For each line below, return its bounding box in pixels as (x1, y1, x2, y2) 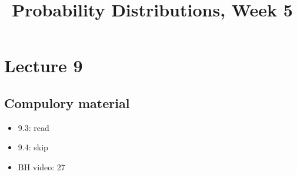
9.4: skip (18, 141, 48, 153)
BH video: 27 (18, 160, 65, 173)
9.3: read (18, 121, 49, 133)
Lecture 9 (4, 53, 83, 78)
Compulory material (4, 93, 130, 112)
